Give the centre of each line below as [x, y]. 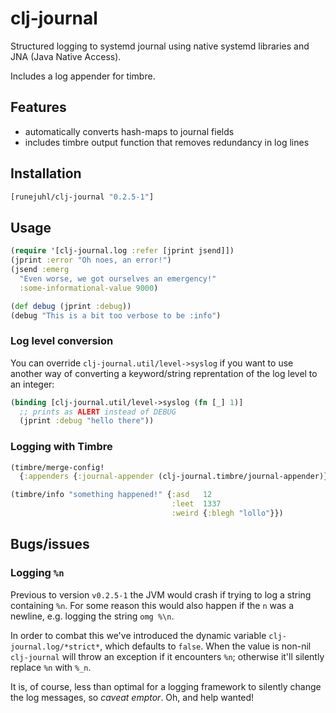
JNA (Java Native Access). [66, 56]
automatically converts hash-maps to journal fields [129, 131]
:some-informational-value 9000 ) [89, 288]
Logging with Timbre [61, 447]
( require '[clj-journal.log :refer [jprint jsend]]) [122, 251]
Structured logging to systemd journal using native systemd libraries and [160, 46]
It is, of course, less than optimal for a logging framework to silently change [166, 686]
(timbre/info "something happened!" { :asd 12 [111, 495]
